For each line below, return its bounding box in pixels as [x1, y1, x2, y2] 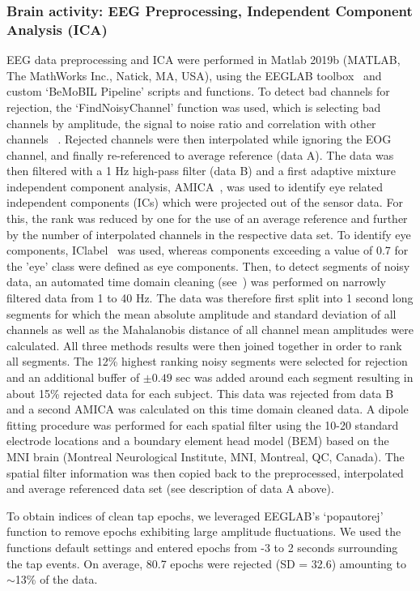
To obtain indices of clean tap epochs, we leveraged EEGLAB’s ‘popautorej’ [6, 507, 384, 524]
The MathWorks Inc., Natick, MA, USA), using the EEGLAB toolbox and [6, 66, 382, 84]
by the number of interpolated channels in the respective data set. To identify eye [6, 225, 411, 242]
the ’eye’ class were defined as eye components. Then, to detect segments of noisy [6, 257, 410, 274]
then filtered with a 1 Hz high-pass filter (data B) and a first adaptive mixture [6, 162, 396, 179]
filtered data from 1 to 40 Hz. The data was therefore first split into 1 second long [6, 289, 414, 306]
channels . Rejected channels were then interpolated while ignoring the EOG [6, 131, 392, 148]
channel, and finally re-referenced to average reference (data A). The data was [6, 146, 394, 163]
